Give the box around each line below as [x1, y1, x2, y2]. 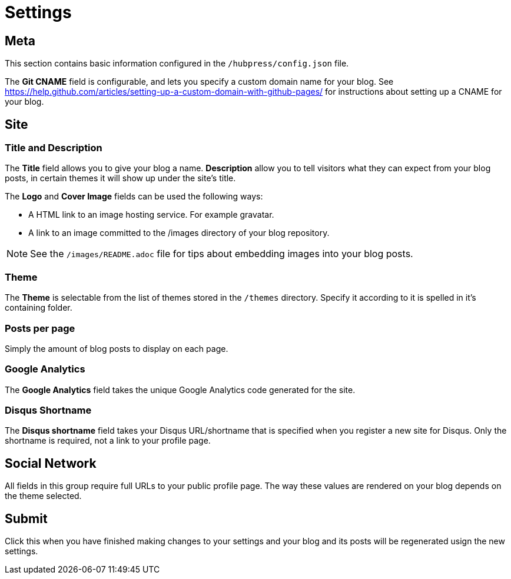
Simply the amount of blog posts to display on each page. [5, 343, 228, 354]
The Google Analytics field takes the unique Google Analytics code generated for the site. [5, 384, 356, 395]
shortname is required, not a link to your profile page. [5, 435, 211, 446]
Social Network [5, 455, 97, 471]
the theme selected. [5, 491, 82, 501]
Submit [5, 511, 48, 526]
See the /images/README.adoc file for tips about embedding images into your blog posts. [30, 248, 413, 260]
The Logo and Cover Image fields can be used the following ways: [5, 191, 263, 202]
